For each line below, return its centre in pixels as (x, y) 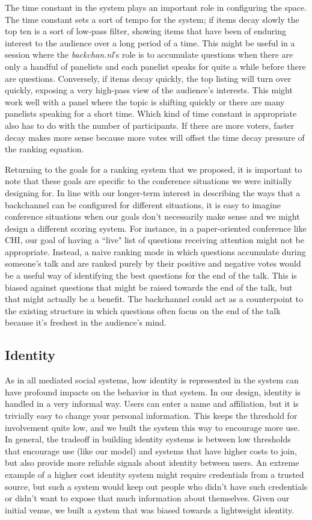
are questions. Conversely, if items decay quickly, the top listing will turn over (148, 78)
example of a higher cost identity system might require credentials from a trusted (154, 474)
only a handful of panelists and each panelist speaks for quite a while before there (155, 66)
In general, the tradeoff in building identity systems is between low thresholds (148, 439)
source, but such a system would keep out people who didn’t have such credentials (156, 486)
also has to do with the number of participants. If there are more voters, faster (150, 125)
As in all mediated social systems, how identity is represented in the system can (152, 380)
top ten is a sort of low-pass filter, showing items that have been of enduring (146, 31)
